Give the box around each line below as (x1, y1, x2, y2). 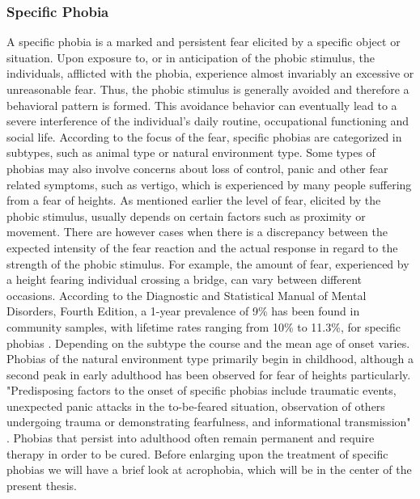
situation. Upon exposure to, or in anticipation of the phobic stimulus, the (6, 49, 375, 66)
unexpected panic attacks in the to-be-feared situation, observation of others (6, 397, 385, 414)
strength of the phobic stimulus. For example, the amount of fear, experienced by (6, 255, 409, 272)
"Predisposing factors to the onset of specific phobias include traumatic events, (6, 382, 397, 399)
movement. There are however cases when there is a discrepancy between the (6, 223, 388, 240)
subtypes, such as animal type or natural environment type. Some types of (6, 144, 375, 161)
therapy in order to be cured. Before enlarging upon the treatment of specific (6, 445, 388, 462)
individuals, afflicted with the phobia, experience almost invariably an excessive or (6, 65, 414, 82)
